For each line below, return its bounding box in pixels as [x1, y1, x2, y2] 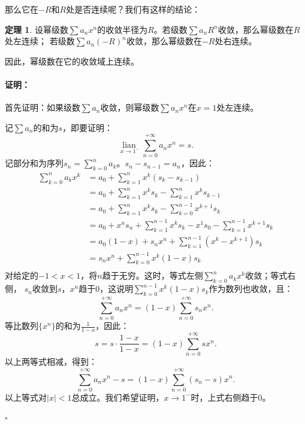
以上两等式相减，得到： [5, 355, 97, 368]
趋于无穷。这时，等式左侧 [102, 269, 203, 282]
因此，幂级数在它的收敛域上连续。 [5, 54, 139, 67]
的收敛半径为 [97, 23, 148, 35]
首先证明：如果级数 [5, 101, 80, 114]
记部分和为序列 [5, 157, 64, 169]
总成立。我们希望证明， [71, 391, 164, 403]
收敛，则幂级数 [100, 101, 159, 114]
